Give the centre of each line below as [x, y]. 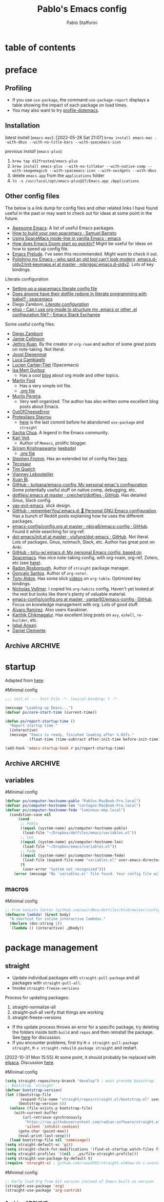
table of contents [41, 47]
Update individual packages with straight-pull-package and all [76, 978]
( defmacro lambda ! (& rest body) [38, 914]
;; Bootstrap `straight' [30, 1085]
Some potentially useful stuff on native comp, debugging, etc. [74, 490]
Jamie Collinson [28, 339]
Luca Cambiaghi [29, 359]
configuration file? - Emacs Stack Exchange [56, 314]
